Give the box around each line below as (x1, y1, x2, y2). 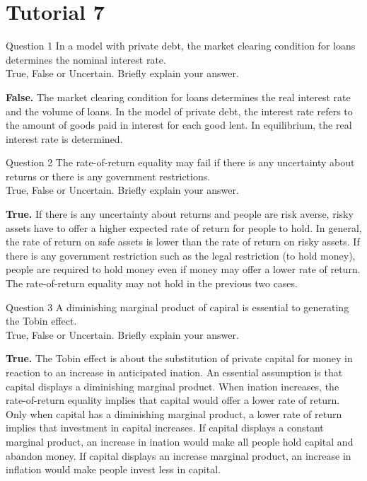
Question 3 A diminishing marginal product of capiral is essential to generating (6, 299, 349, 314)
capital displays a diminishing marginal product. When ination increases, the (6, 378, 339, 393)
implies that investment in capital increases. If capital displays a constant (6, 420, 324, 435)
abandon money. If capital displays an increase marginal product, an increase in (6, 448, 351, 463)
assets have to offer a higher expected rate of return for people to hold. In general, (6, 220, 362, 235)
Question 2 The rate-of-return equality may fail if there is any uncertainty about (6, 155, 355, 170)
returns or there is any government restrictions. (6, 168, 211, 183)
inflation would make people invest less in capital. (6, 462, 221, 477)
